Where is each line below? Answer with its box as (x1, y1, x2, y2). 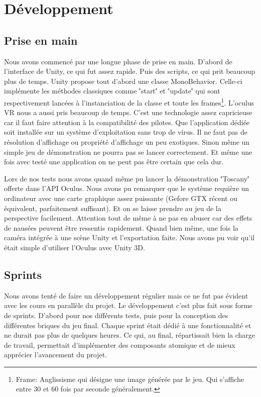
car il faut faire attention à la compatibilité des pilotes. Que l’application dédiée (4, 117, 250, 127)
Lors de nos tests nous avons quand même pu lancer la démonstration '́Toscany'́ (4, 173, 249, 183)
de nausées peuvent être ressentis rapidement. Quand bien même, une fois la (4, 222, 238, 233)
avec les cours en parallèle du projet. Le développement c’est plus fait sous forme (4, 300, 253, 311)
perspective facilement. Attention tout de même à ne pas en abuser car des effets (4, 213, 252, 223)
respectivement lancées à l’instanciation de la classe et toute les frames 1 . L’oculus (4, 95, 254, 108)
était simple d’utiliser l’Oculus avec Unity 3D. (4, 242, 145, 252)
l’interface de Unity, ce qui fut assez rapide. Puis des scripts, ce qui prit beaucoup (4, 66, 255, 76)
